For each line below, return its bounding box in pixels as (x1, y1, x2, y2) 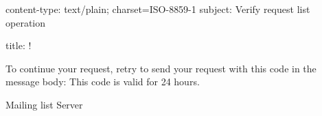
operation (5, 15, 46, 29)
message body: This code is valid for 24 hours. (5, 74, 200, 89)
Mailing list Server (5, 97, 83, 111)
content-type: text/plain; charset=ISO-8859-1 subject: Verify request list (5, 2, 310, 16)
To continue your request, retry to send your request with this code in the (5, 61, 317, 75)
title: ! (5, 38, 32, 53)
